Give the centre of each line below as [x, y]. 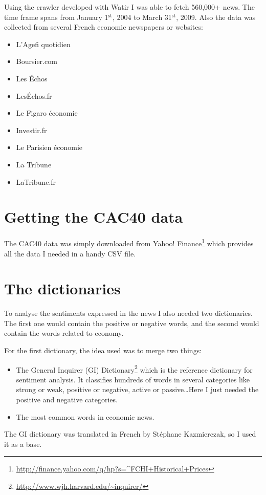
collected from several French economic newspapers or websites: [104, 27]
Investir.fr [31, 130]
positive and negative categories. [67, 400]
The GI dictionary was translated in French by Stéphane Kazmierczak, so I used [130, 434]
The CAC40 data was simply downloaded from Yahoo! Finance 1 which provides [129, 242]
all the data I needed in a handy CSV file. [70, 253]
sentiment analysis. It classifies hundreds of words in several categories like [133, 379]
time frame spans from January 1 [56, 17]
